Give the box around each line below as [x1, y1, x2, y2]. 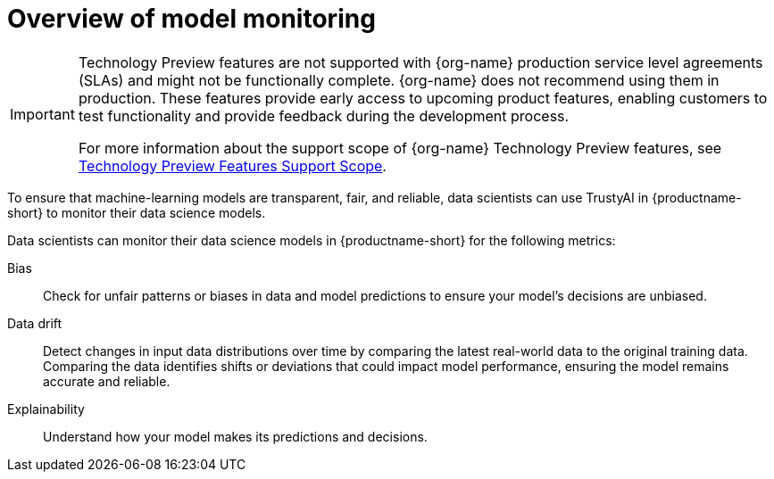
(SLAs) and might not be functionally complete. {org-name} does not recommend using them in [78, 70, 720, 89]
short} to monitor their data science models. [7, 204, 266, 220]
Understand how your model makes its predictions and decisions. [43, 428, 428, 444]
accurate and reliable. [43, 373, 171, 389]
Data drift [7, 315, 62, 331]
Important [10, 104, 75, 123]
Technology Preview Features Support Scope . [78, 156, 387, 175]
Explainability [7, 401, 85, 417]
